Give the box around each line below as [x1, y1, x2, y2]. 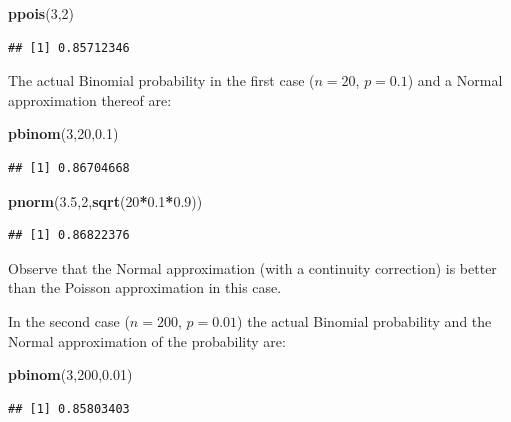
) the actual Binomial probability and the [237, 310, 492, 331]
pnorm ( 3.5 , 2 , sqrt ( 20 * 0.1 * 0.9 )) [8, 190, 203, 211]
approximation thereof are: [8, 89, 172, 110]
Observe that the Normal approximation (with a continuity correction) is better [8, 257, 497, 278]
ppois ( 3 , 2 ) [8, 3, 75, 23]
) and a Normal [407, 70, 503, 91]
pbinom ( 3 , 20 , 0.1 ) [8, 123, 119, 144]
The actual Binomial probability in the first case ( [8, 70, 315, 91]
